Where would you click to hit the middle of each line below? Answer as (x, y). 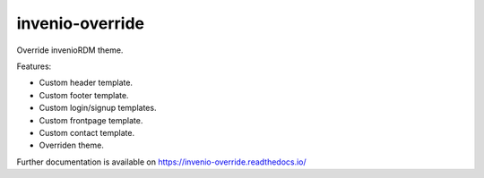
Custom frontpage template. (91, 120)
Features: (34, 66)
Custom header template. (86, 83)
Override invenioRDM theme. (70, 50)
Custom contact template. (86, 132)
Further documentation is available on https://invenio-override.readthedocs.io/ (161, 162)
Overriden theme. (72, 145)
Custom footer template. (84, 95)
